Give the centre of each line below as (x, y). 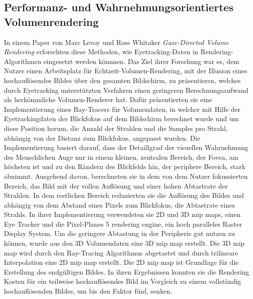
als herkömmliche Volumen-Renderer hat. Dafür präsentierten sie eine (108, 99)
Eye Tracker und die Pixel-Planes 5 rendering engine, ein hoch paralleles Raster (123, 224)
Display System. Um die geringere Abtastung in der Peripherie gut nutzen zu (119, 233)
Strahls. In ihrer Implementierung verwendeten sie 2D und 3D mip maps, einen (122, 214)
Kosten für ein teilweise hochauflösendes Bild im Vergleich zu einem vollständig (123, 281)
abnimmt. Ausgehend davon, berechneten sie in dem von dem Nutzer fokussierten (126, 176)
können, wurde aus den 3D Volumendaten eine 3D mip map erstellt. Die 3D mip (124, 243)
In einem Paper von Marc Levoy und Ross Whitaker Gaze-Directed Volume (116, 42)
